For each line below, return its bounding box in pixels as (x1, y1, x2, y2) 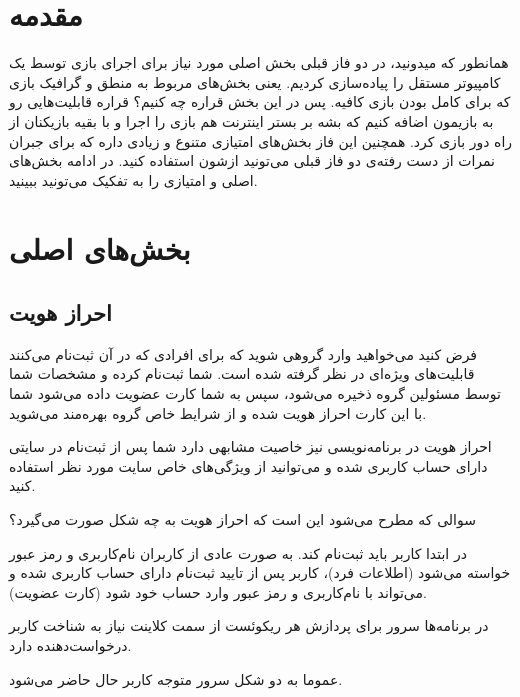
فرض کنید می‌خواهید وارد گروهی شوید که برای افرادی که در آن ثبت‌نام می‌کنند (9, 343, 478, 364)
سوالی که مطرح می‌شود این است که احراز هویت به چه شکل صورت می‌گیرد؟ (9, 509, 476, 530)
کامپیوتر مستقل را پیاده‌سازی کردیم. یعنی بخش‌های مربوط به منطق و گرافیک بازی (9, 71, 501, 92)
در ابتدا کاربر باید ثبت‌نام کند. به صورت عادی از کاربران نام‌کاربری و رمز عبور (9, 542, 467, 563)
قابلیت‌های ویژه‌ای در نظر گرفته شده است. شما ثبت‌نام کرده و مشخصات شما (9, 363, 475, 384)
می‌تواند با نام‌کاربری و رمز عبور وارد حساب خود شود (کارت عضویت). (9, 581, 427, 602)
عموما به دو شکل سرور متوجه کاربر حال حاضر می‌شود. (9, 668, 343, 689)
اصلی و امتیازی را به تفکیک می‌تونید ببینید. (9, 169, 258, 190)
